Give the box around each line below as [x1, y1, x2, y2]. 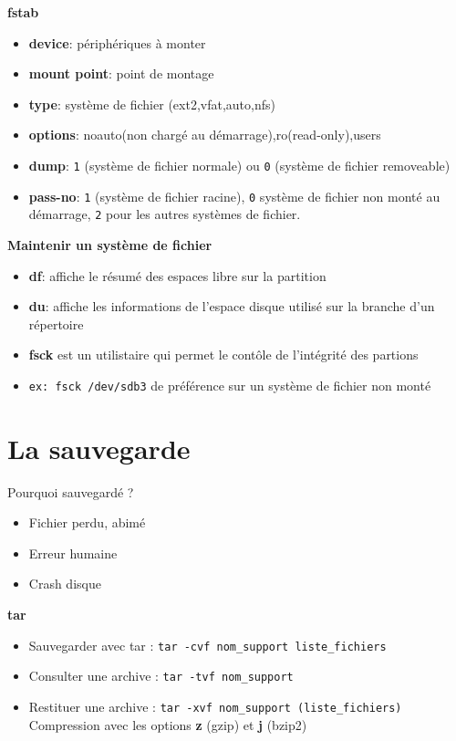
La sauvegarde [7, 429, 191, 466]
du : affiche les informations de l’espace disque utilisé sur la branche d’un [28, 297, 435, 316]
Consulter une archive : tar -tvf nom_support [28, 666, 294, 685]
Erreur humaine [28, 543, 118, 562]
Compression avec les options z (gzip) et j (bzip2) [28, 715, 307, 734]
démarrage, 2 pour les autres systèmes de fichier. [28, 204, 301, 224]
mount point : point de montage [28, 64, 214, 83]
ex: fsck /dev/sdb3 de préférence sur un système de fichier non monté [28, 375, 431, 394]
